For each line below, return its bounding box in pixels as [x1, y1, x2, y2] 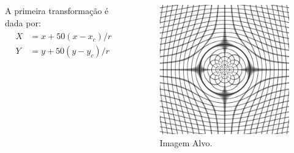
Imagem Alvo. [159, 136, 213, 149]
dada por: [5, 16, 41, 29]
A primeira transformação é [5, 4, 109, 17]
